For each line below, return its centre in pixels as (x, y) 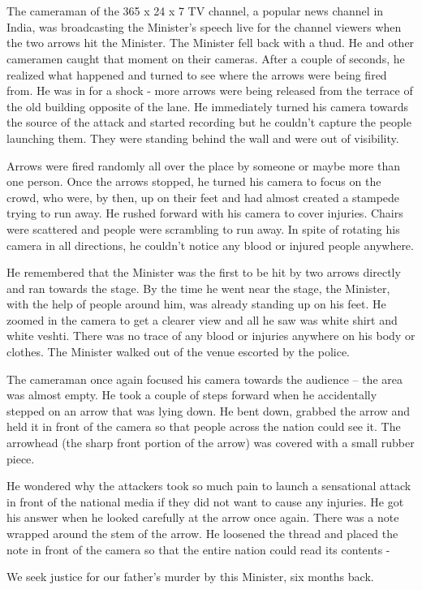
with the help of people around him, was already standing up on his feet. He (196, 304)
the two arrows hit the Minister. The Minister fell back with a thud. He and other (211, 43)
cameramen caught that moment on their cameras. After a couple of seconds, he (206, 58)
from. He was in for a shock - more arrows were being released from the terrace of (210, 90)
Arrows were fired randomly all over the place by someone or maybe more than (203, 165)
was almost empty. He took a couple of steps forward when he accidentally (192, 395)
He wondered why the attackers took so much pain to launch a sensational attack (209, 486)
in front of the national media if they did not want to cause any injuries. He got (205, 501)
